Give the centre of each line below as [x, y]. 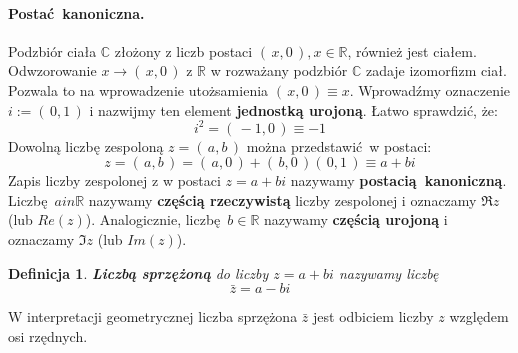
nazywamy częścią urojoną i [356, 219]
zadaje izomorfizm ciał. [436, 70]
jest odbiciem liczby [373, 316]
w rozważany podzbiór [279, 70]
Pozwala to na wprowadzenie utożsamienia [138, 89]
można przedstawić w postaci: [339, 145]
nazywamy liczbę [388, 272]
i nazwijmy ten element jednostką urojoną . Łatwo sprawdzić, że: [293, 109]
